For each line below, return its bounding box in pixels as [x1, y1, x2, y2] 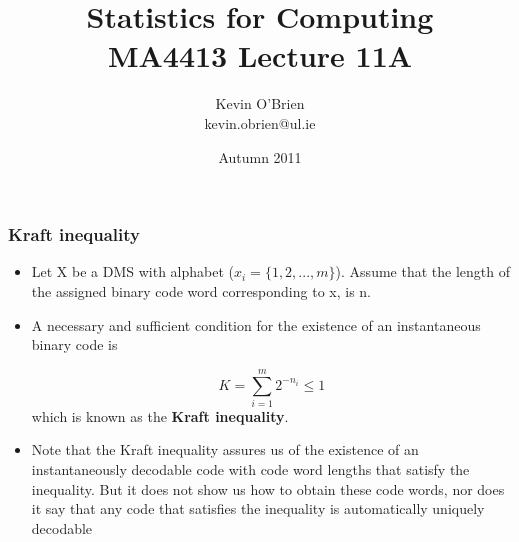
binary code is [31, 334, 118, 355]
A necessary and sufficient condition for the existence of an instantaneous [31, 314, 481, 335]
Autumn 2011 [218, 146, 302, 167]
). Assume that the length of [335, 261, 510, 282]
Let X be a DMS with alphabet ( [31, 261, 235, 282]
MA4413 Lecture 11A [107, 35, 413, 76]
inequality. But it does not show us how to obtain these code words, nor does [31, 478, 505, 499]
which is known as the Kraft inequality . [31, 405, 289, 426]
